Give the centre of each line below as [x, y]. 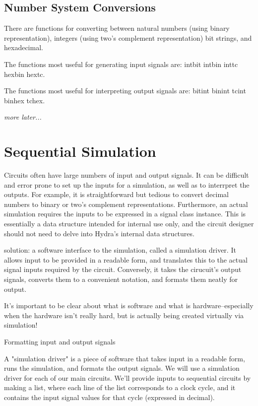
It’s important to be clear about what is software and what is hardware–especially [129, 305]
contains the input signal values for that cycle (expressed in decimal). [109, 397]
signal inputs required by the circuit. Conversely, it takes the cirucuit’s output [123, 269]
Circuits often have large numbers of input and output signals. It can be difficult [127, 175]
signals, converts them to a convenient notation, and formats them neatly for [121, 279]
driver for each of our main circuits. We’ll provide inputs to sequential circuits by [128, 377]
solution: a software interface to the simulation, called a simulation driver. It [120, 250]
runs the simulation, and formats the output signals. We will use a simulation [122, 368]
